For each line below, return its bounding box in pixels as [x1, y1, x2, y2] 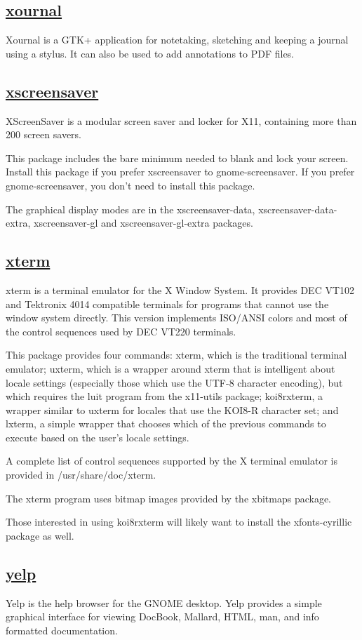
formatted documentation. [6, 622, 118, 637]
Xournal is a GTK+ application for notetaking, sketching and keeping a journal [6, 32, 349, 47]
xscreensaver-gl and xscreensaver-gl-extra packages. [34, 215, 253, 230]
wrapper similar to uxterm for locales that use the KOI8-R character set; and [6, 402, 339, 417]
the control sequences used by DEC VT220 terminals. [6, 324, 236, 338]
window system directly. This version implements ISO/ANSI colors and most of [6, 310, 347, 325]
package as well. [6, 528, 74, 542]
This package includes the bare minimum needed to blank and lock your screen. [6, 150, 349, 165]
